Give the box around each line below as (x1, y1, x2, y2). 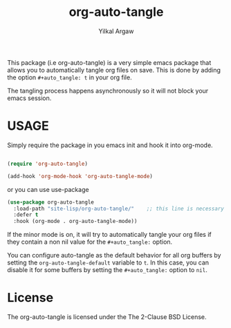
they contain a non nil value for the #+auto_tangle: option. (7, 238, 173, 246)
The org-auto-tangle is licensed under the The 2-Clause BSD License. (7, 313, 207, 321)
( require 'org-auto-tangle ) (7, 160, 89, 167)
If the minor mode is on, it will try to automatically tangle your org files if (7, 231, 212, 239)
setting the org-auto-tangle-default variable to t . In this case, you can (7, 258, 210, 267)
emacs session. (7, 94, 52, 102)
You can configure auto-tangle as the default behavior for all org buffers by (7, 251, 221, 260)
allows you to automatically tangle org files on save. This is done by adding (7, 66, 221, 74)
